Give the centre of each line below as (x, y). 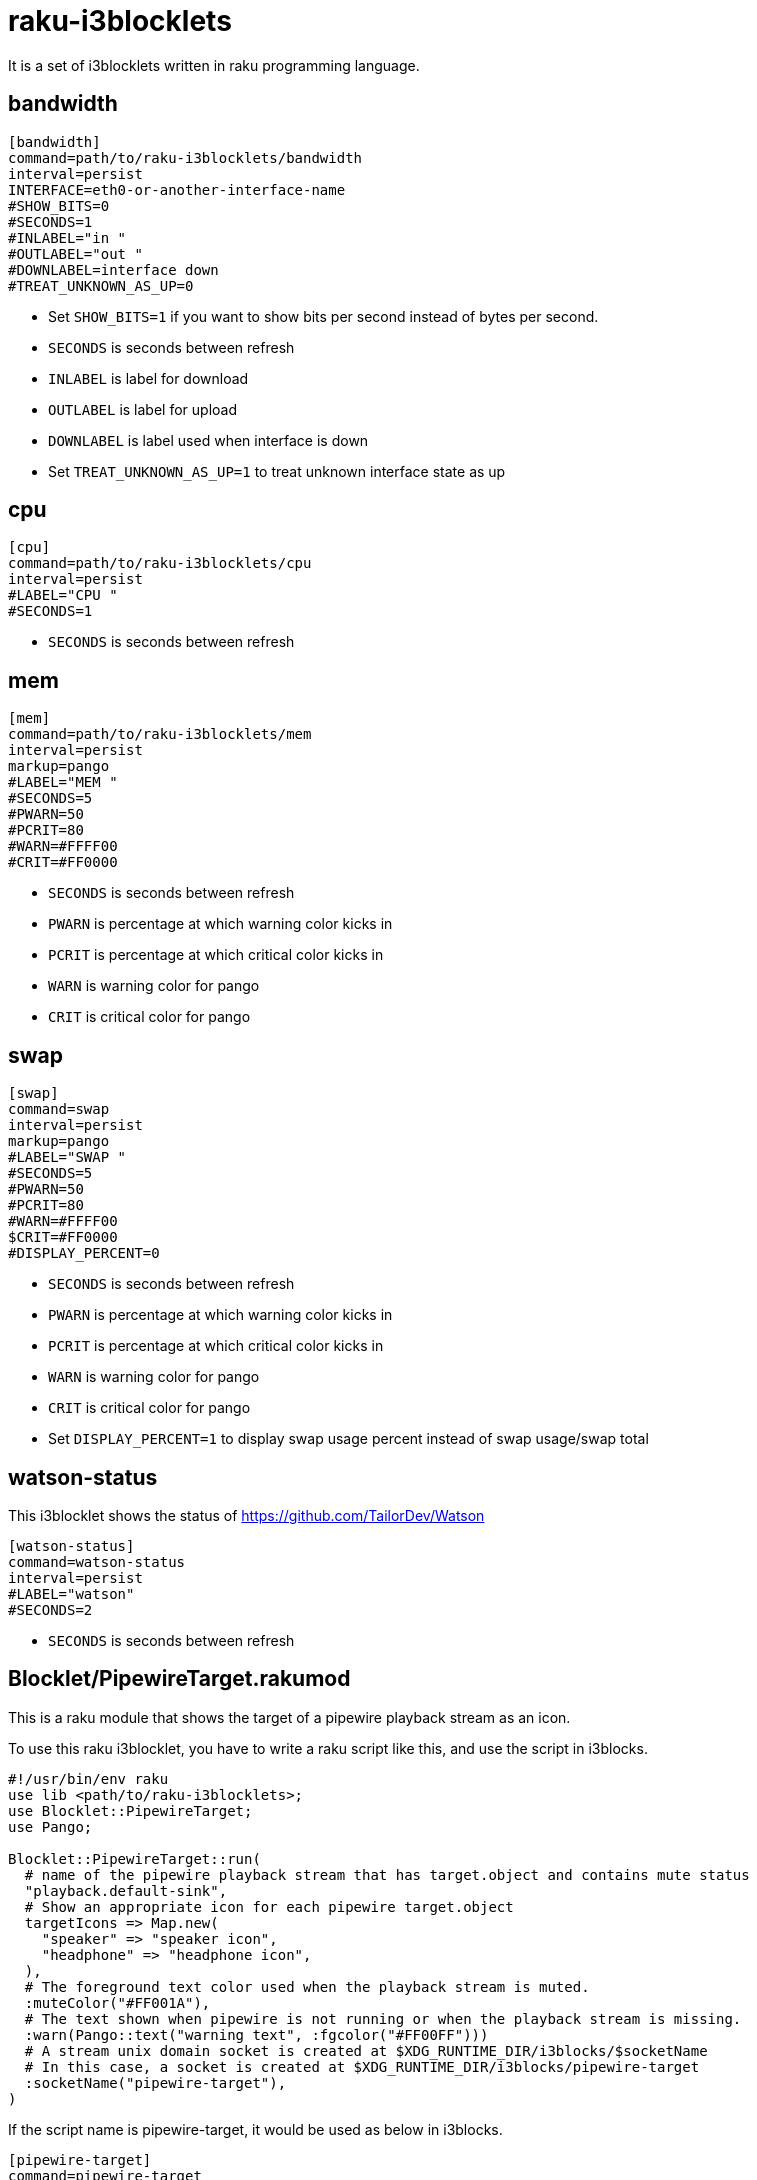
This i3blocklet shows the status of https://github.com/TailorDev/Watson (246, 1515)
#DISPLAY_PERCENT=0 (84, 1253)
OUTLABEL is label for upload (142, 409)
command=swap (59, 1109)
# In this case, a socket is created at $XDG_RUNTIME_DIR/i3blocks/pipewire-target (362, 2066)
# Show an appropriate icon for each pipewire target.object (269, 1906)
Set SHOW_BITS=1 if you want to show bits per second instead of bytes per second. (323, 316)
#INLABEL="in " (67, 237)
